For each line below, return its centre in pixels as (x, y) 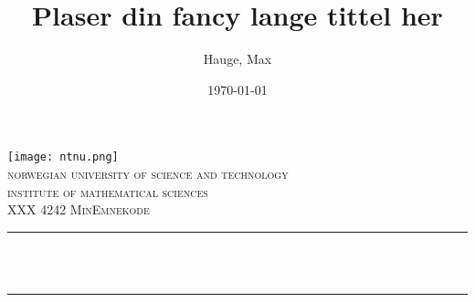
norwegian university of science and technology (148, 173)
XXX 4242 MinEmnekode (79, 209)
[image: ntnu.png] (63, 157)
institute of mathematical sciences (108, 191)
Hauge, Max (237, 59)
